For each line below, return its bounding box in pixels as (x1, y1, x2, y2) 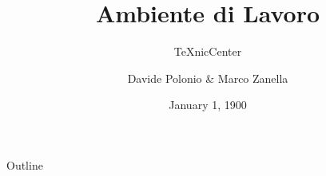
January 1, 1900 (169, 96, 247, 113)
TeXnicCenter (173, 43, 242, 60)
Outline (6, 156, 43, 173)
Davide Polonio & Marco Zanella (127, 69, 288, 86)
